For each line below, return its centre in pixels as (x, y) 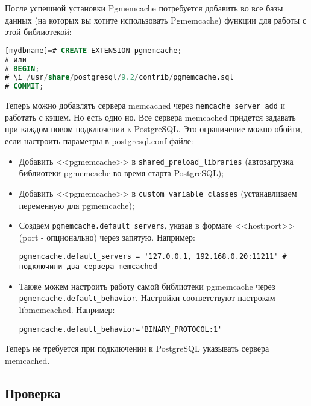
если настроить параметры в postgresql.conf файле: (99, 141)
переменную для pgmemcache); (77, 205)
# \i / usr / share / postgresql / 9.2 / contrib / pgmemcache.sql (119, 78)
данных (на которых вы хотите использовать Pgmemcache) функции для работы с (156, 20)
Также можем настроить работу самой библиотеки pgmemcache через (147, 286)
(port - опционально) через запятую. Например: (107, 237)
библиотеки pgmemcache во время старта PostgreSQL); (121, 173)
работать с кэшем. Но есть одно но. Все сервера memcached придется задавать (150, 117)
